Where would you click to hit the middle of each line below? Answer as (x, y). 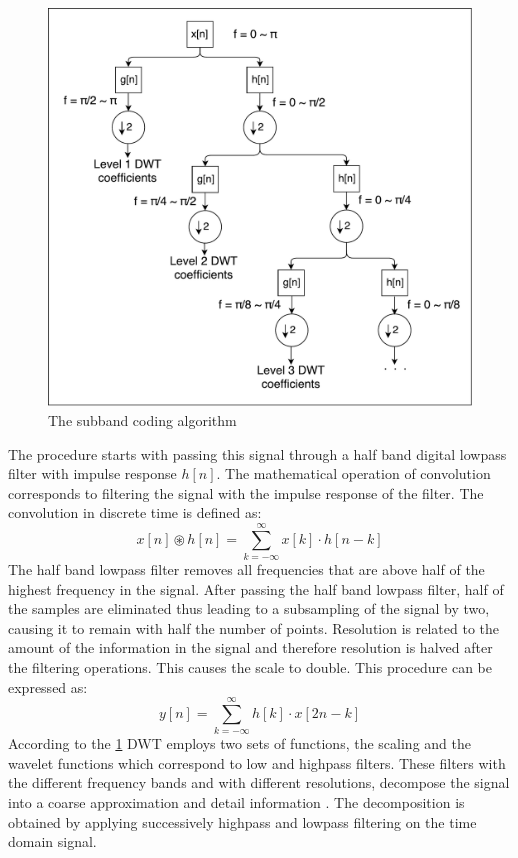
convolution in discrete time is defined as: (135, 512)
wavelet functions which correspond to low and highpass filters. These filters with (257, 762)
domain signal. (52, 841)
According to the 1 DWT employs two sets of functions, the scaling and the (239, 743)
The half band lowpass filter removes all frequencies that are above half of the (246, 569)
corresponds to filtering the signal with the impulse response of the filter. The (246, 492)
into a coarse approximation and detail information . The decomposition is (236, 802)
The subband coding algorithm (142, 419)
